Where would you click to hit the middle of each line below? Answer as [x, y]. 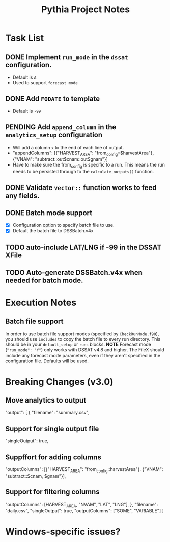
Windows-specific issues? [63, 532]
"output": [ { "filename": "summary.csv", [47, 413]
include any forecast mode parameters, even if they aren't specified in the [83, 356]
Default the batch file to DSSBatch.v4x [53, 231]
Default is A [24, 77]
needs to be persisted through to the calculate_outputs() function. [83, 172]
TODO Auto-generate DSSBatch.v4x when [74, 273]
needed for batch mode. [44, 281]
